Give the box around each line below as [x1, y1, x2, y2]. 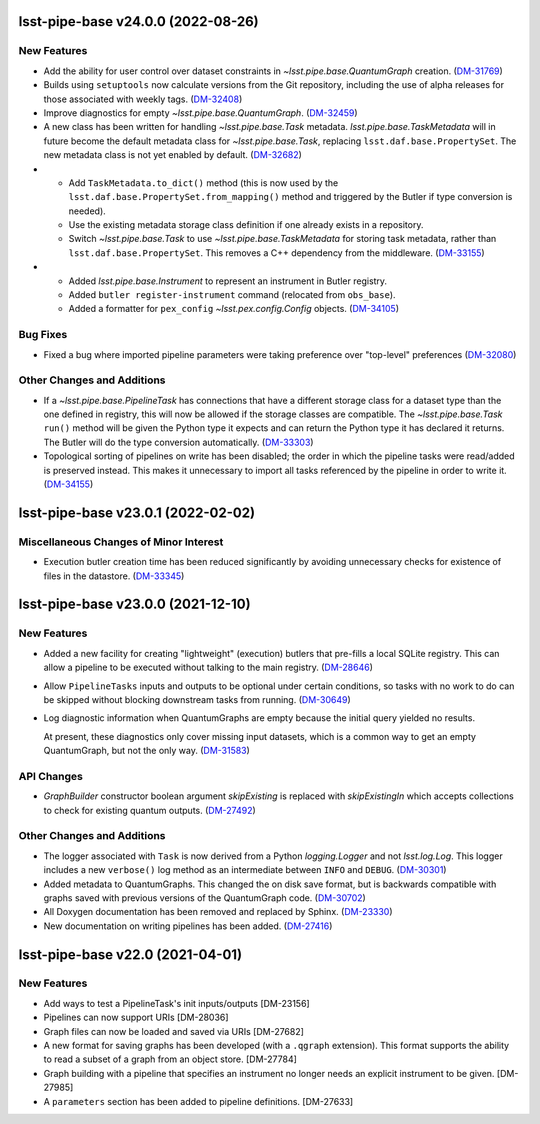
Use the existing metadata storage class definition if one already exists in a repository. [68, 219, 424, 231]
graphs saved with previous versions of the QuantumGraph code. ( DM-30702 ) [43, 891, 367, 904]
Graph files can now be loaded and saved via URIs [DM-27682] [43, 1025, 305, 1037]
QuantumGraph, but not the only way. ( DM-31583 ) [43, 745, 250, 757]
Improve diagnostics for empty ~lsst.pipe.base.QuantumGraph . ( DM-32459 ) [43, 106, 359, 119]
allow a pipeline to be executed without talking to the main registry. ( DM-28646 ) [43, 661, 374, 674]
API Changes [18, 769, 84, 783]
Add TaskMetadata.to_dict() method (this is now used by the [68, 176, 339, 189]
